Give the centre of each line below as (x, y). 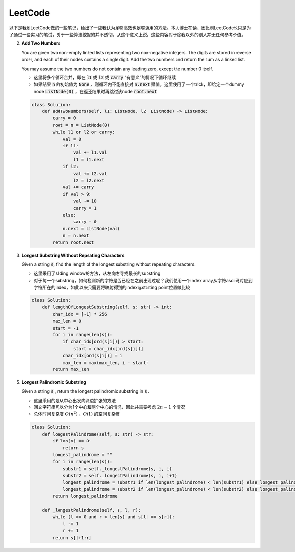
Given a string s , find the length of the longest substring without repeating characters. (109, 264)
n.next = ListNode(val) (91, 229)
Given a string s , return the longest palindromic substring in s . (85, 391)
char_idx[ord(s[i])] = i (93, 356)
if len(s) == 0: (72, 441)
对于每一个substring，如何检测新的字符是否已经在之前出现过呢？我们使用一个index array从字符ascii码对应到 (143, 280)
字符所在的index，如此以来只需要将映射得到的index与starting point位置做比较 (112, 287)
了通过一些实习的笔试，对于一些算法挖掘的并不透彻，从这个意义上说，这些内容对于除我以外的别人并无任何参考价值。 (127, 34)
